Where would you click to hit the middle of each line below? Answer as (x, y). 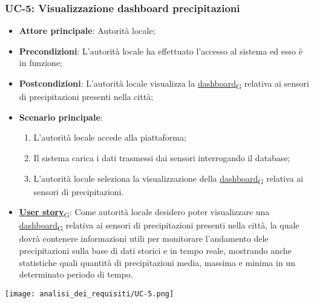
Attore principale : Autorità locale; (87, 31)
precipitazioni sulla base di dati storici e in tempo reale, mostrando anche (155, 251)
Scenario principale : (61, 117)
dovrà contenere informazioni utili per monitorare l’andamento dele (144, 238)
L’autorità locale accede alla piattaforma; (110, 137)
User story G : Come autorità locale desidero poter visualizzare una (144, 213)
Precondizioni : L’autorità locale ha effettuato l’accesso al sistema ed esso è (161, 51)
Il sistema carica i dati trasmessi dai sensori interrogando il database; (162, 157)
